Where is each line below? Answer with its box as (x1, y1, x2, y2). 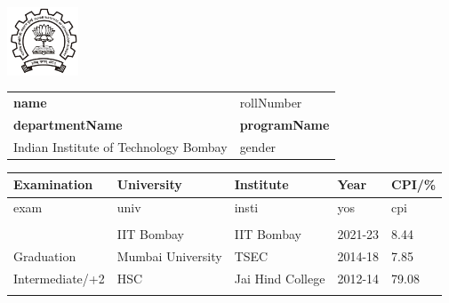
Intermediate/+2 (13, 269, 105, 288)
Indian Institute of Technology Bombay (13, 137, 228, 155)
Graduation (13, 247, 76, 266)
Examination (13, 175, 93, 194)
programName (239, 115, 330, 133)
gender (239, 137, 277, 155)
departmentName (13, 115, 123, 133)
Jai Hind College (234, 269, 325, 288)
